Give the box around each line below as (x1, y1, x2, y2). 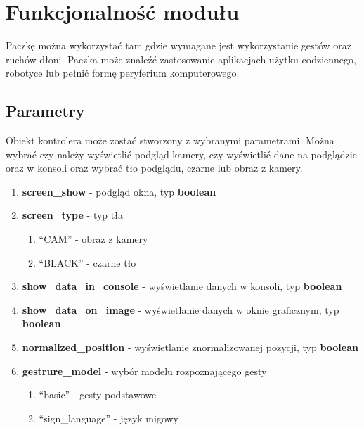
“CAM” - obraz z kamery (39, 232, 148, 246)
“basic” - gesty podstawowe (39, 387, 157, 402)
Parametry (6, 100, 85, 122)
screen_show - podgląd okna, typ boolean (22, 184, 216, 198)
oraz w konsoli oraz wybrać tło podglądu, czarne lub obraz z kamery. (6, 160, 303, 175)
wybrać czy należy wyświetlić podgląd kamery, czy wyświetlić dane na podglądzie (6, 146, 357, 161)
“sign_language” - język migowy (39, 410, 178, 425)
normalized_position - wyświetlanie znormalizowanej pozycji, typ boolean (22, 340, 358, 355)
